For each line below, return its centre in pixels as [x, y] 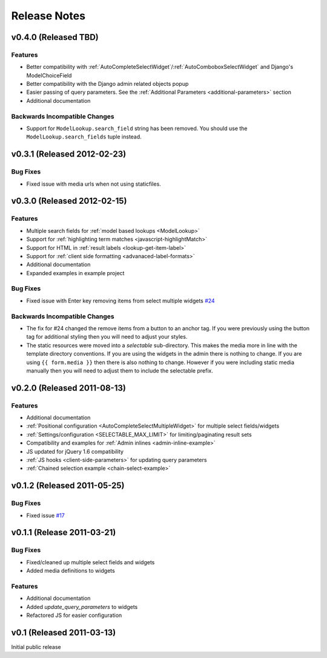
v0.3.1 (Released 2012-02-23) [69, 154]
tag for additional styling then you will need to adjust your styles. [107, 337]
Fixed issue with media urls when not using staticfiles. [94, 184]
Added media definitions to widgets [71, 571]
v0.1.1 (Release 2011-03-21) [64, 533]
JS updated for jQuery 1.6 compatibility [75, 451]
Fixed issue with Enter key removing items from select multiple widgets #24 [121, 301]
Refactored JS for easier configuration [74, 615]
